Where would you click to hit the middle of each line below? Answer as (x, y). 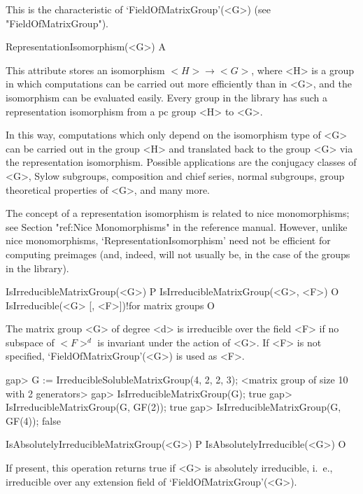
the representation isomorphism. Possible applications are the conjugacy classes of (181, 162)
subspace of (30, 342)
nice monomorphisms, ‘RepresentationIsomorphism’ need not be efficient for (168, 240)
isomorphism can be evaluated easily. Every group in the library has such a (167, 97)
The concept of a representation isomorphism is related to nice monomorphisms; (178, 213)
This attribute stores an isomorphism (85, 70)
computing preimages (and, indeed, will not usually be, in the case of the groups (178, 254)
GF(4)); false (33, 420)
